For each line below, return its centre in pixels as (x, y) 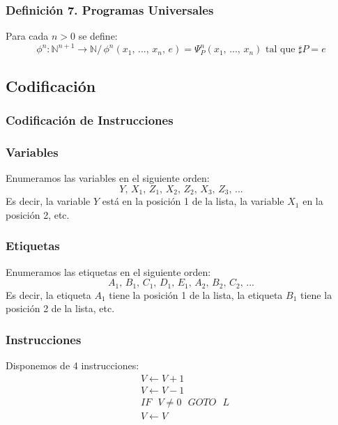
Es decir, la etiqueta (48, 294)
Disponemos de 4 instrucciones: (72, 365)
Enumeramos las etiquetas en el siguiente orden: (108, 271)
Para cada (27, 36)
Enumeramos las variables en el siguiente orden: (108, 178)
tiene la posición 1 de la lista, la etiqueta (196, 294)
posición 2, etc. (38, 214)
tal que (281, 50)
